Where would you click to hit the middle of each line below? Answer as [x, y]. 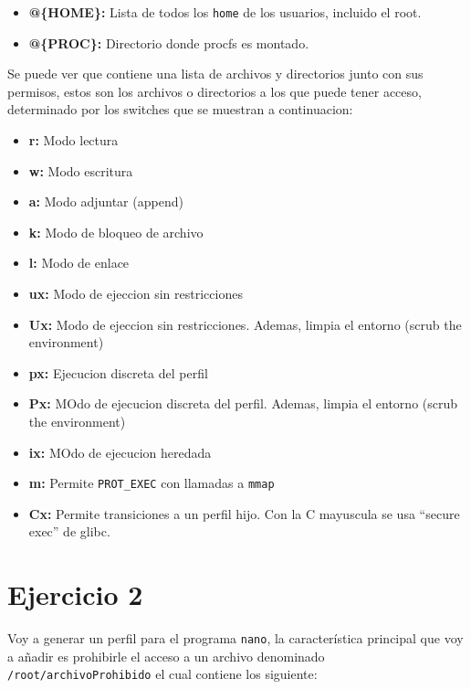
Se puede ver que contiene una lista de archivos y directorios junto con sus [215, 74]
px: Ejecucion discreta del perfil [118, 372]
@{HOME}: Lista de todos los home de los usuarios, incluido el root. [225, 12]
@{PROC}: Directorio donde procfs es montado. [169, 42]
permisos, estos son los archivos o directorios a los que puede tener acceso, [215, 91]
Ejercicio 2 [75, 594]
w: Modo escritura [81, 170]
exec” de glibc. [69, 531]
